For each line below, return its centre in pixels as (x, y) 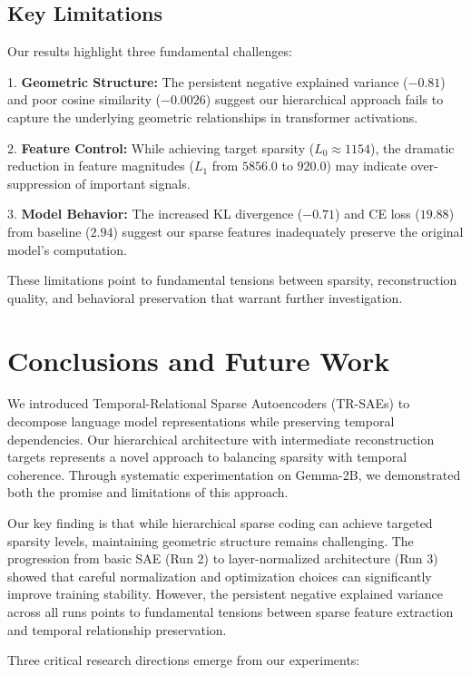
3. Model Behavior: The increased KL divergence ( (155, 214)
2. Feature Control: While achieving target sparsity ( (161, 147)
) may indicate (367, 166)
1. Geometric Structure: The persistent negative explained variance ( (208, 81)
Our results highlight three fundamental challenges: (150, 51)
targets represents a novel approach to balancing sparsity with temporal (207, 457)
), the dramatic (412, 147)
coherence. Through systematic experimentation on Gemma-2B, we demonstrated (234, 474)
